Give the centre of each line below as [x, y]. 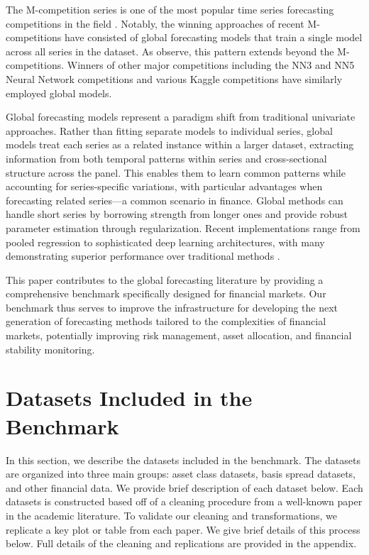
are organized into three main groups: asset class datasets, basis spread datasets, [181, 474]
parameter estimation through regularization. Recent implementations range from [183, 227]
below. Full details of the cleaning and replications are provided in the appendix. [181, 543]
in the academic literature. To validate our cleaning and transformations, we [172, 515]
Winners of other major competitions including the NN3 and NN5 [211, 65]
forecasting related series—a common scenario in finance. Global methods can [175, 200]
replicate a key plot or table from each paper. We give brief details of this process [183, 529]
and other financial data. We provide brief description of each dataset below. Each [184, 487]
